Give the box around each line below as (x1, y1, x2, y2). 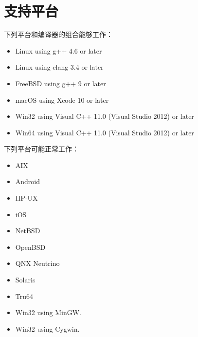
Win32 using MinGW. (15, 307, 81, 318)
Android (15, 176, 40, 187)
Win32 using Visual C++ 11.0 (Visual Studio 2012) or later (15, 111, 194, 121)
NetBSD (15, 225, 40, 236)
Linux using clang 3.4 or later (15, 62, 104, 72)
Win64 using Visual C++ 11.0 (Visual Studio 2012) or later (15, 127, 194, 137)
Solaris (15, 275, 36, 285)
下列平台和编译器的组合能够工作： (4, 29, 113, 39)
